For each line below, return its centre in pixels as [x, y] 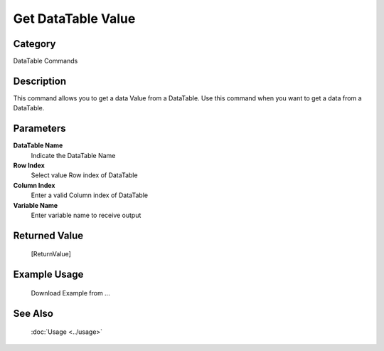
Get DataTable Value [74, 19]
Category [34, 44]
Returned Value [48, 235]
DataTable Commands [46, 61]
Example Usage [48, 274]
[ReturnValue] [51, 254]
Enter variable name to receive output [86, 215]
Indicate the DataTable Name [73, 155]
